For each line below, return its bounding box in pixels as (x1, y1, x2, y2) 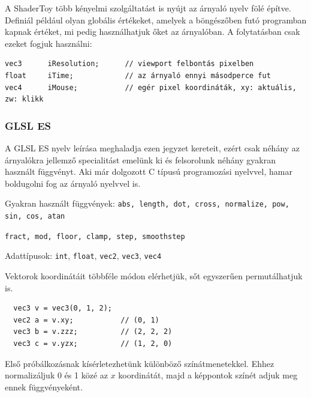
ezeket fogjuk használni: (5, 37, 92, 49)
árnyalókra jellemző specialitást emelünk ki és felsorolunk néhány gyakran (5, 153, 276, 166)
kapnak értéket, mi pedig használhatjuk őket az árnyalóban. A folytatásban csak (5, 25, 300, 38)
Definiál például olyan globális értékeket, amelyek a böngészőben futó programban (5, 13, 307, 26)
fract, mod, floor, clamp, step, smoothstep (5, 232, 185, 241)
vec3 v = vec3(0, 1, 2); (13, 304, 112, 313)
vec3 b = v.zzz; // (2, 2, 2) (13, 327, 173, 336)
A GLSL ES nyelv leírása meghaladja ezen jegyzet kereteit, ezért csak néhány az (5, 141, 300, 154)
